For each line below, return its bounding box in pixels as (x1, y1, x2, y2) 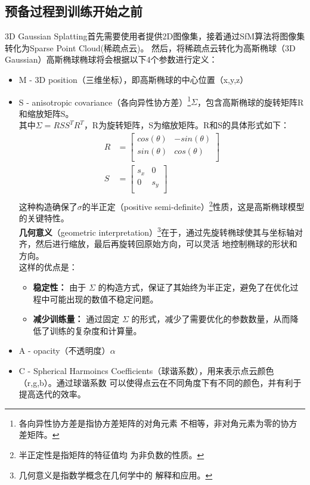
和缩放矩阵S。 (18, 107, 74, 119)
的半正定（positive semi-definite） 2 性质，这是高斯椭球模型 (82, 199, 305, 212)
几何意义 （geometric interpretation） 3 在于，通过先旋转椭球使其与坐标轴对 (18, 224, 303, 238)
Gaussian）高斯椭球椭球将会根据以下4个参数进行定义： (5, 53, 218, 66)
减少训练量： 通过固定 (33, 313, 120, 325)
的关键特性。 (18, 212, 69, 224)
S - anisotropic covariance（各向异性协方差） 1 (18, 94, 191, 108)
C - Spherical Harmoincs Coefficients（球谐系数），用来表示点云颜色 (18, 364, 274, 377)
